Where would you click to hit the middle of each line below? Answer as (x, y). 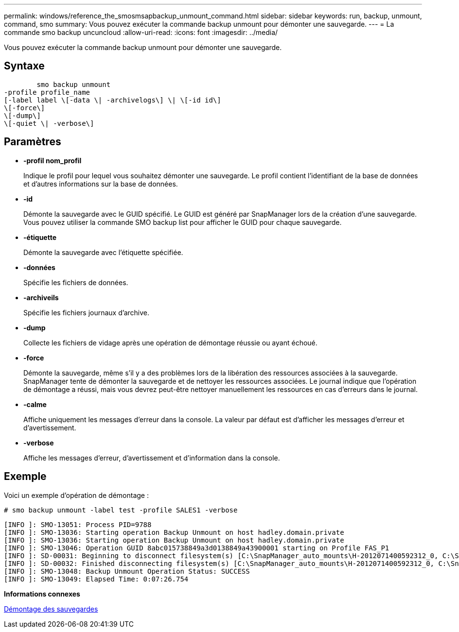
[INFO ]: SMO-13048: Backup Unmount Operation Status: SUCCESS (127, 571)
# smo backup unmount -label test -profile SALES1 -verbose (121, 510)
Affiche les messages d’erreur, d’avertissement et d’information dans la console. (152, 458)
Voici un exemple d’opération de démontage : (76, 495)
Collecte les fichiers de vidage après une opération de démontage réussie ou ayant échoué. (170, 342)
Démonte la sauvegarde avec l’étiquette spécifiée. (103, 252)
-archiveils (41, 297)
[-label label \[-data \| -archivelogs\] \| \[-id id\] (113, 100)
